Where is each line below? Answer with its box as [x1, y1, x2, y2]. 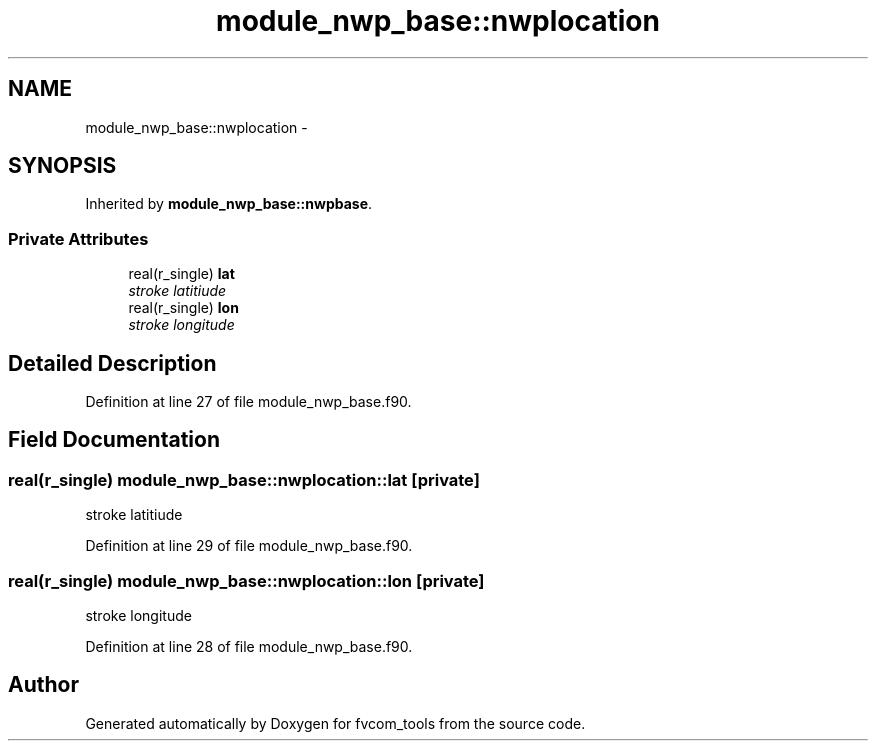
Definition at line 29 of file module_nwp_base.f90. [85, 537, 413, 555]
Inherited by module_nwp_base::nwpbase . [85, 195, 373, 213]
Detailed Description [8, 350, 217, 376]
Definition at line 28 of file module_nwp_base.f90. [85, 638, 413, 655]
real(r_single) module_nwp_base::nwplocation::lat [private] [8, 469, 480, 490]
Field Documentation [8, 427, 220, 453]
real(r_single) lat [128, 265, 235, 283]
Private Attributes [8, 228, 149, 249]
